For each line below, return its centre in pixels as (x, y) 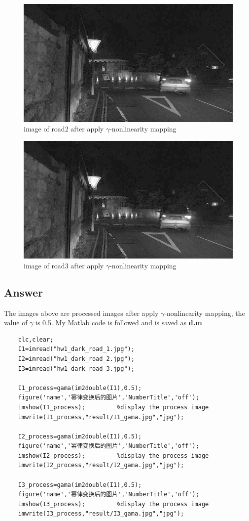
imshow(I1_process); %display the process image (113, 407)
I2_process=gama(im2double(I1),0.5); (80, 436)
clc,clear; (36, 339)
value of (16, 323)
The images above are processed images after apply (81, 313)
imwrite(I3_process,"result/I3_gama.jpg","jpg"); (101, 514)
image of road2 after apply (64, 129)
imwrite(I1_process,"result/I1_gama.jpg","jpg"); (101, 417)
